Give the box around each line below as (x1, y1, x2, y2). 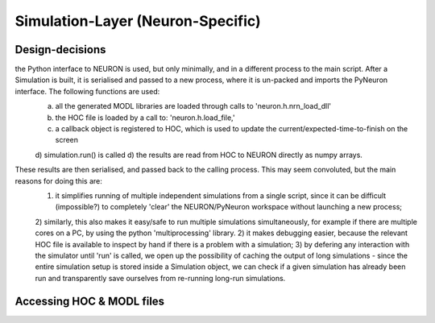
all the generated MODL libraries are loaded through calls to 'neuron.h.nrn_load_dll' (55, 101, 332, 111)
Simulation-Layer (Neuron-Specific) (14, 12, 261, 30)
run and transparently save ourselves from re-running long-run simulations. (35, 273, 286, 283)
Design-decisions (14, 43, 106, 56)
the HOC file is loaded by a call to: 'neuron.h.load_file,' (55, 113, 235, 122)
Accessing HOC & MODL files (14, 294, 165, 308)
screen (55, 135, 79, 145)
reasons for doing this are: (14, 176, 102, 185)
